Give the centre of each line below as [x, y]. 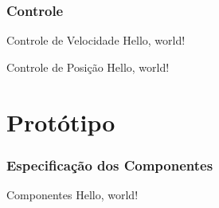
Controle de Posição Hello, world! [88, 67]
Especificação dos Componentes [110, 165]
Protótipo [61, 122]
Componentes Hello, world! [72, 194]
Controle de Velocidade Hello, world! [96, 40]
